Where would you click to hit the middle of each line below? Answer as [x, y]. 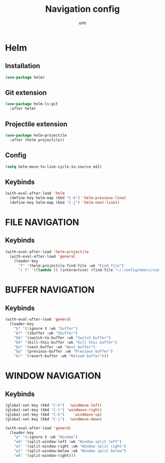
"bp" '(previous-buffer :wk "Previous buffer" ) [63, 352]
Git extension [26, 93]
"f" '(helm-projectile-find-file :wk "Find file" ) [71, 266]
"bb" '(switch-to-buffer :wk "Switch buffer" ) [62, 338]
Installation [23, 66]
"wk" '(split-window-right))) [45, 455]
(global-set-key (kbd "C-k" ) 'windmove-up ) [54, 414]
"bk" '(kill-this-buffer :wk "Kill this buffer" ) [66, 342]
